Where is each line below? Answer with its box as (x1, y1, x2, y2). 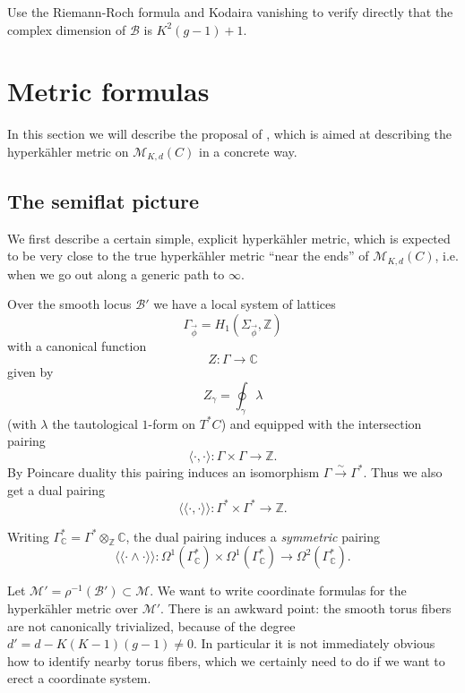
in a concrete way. (198, 141, 297, 160)
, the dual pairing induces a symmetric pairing (125, 526, 381, 545)
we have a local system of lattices (153, 295, 336, 313)
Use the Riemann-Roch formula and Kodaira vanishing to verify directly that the (7, 3, 453, 21)
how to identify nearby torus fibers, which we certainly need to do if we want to (7, 651, 445, 670)
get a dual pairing (7, 480, 105, 499)
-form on (148, 414, 196, 432)
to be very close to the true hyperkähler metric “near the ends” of (7, 246, 369, 265)
